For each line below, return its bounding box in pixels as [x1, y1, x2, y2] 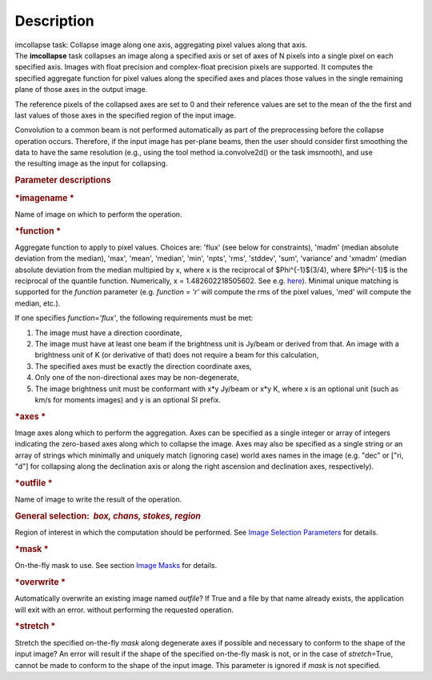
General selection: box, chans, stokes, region [14, 510, 202, 522]
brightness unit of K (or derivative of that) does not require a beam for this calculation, [34, 350, 319, 360]
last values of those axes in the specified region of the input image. [14, 110, 236, 120]
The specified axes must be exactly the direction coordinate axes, [34, 361, 252, 371]
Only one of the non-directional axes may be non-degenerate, [34, 373, 239, 382]
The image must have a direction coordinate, [34, 328, 182, 338]
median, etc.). [14, 298, 61, 308]
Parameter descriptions [14, 174, 111, 186]
